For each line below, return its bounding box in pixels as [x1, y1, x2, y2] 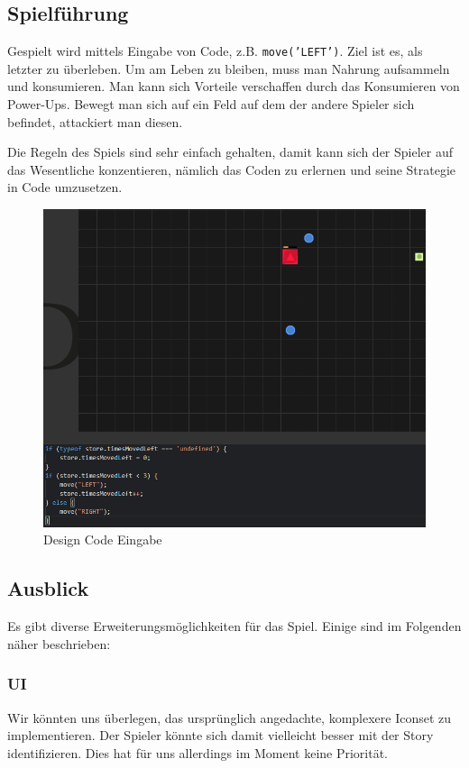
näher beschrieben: [7, 634, 111, 653]
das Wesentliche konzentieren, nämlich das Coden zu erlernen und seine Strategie [7, 160, 456, 178]
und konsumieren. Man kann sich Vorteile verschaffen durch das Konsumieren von [7, 77, 460, 96]
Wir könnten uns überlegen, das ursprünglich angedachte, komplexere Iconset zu [7, 708, 452, 727]
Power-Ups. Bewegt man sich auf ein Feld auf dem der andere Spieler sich [7, 95, 415, 114]
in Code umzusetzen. [7, 178, 123, 197]
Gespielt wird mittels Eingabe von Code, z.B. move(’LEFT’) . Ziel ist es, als [7, 41, 423, 60]
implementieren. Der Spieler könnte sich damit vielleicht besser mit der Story [7, 726, 434, 745]
